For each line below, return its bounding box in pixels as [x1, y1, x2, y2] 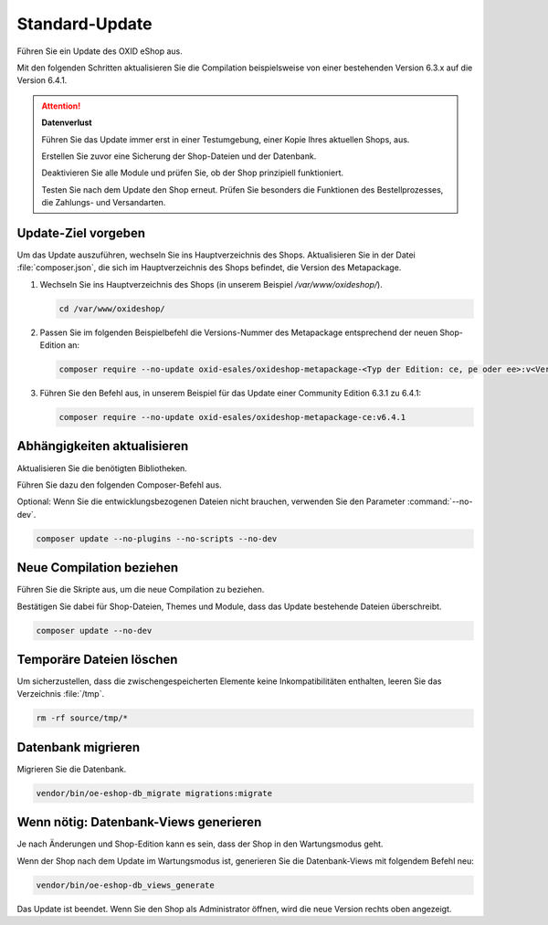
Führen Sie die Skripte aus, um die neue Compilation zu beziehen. [16, 584, 265, 595]
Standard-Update [16, 14, 153, 34]
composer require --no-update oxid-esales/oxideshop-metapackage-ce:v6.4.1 [58, 412, 406, 423]
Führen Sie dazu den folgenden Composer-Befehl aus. [16, 479, 223, 490]
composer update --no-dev [36, 625, 153, 636]
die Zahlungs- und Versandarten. [41, 197, 166, 208]
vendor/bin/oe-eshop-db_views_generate [36, 879, 215, 890]
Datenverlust [41, 117, 92, 128]
